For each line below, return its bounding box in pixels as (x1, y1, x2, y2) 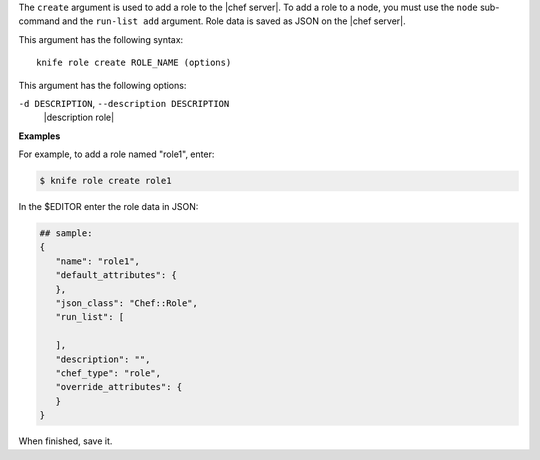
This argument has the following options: (18, 79, 187, 91)
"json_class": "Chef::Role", (55, 298, 199, 309)
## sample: (39, 228, 93, 239)
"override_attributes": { (55, 381, 183, 393)
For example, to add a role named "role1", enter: (18, 148, 215, 160)
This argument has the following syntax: (18, 33, 184, 45)
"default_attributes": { (55, 270, 177, 281)
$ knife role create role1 (39, 175, 172, 187)
